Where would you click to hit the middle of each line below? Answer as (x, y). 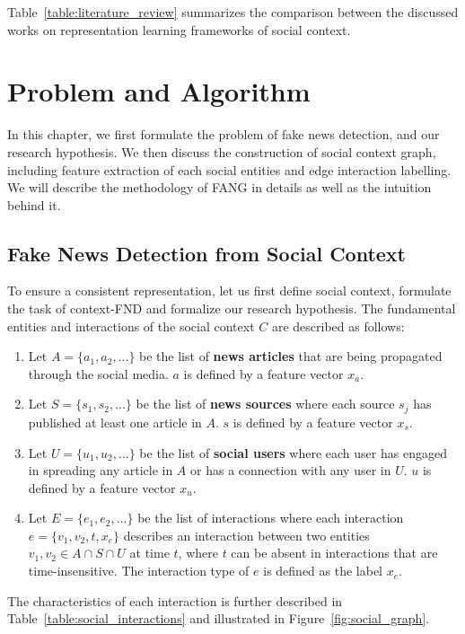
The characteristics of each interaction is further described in (175, 600)
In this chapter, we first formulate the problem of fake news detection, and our (224, 134)
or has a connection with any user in (291, 470)
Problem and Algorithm (159, 91)
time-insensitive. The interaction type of (139, 571)
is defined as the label (323, 571)
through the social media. (98, 373)
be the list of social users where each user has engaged (293, 452)
